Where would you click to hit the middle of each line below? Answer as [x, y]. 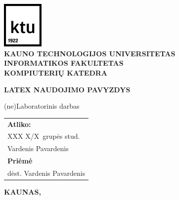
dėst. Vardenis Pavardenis [46, 173]
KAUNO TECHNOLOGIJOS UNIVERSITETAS [90, 53]
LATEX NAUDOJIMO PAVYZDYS [67, 89]
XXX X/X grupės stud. [44, 136]
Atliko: [19, 124]
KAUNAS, [22, 192]
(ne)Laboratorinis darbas [42, 106]
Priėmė [20, 161]
